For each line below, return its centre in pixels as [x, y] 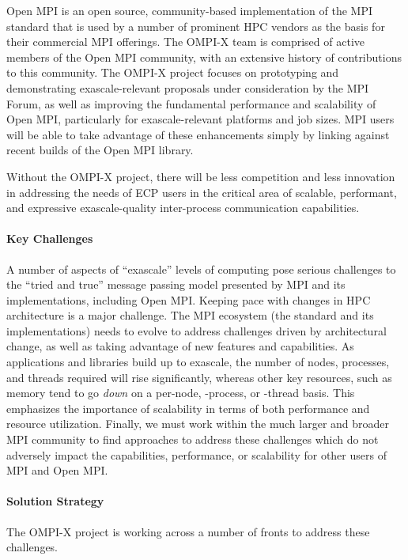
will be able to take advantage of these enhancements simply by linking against [198, 134]
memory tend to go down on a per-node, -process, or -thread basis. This [181, 393]
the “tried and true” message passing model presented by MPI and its [176, 284]
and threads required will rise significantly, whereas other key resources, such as [199, 377]
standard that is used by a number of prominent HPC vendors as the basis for [196, 26]
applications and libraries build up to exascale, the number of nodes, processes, [198, 362]
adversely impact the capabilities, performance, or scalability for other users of [196, 454]
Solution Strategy [55, 501]
